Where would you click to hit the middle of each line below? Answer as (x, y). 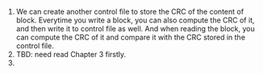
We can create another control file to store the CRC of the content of (130, 12)
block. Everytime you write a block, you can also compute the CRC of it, (135, 20)
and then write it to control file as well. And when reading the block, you (136, 29)
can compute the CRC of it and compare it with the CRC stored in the (131, 37)
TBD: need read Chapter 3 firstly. (71, 54)
